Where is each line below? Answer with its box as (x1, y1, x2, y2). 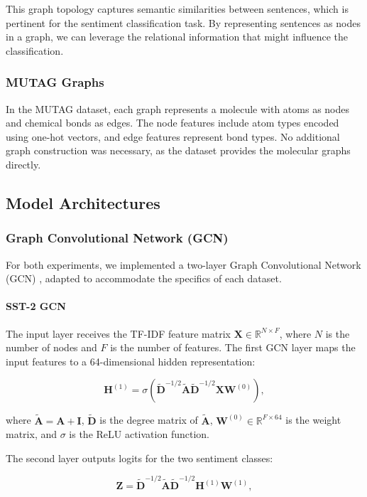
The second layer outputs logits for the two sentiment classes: (6, 450, 273, 465)
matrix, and (6, 427, 57, 442)
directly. (6, 156, 41, 171)
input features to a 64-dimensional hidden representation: (6, 353, 256, 368)
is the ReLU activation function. (69, 427, 209, 442)
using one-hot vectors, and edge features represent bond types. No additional (6, 129, 340, 144)
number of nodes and (6, 340, 97, 355)
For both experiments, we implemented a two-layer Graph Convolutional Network (6, 257, 361, 272)
